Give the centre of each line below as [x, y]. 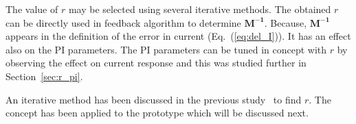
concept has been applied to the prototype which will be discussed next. [157, 113]
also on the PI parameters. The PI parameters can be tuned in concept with [166, 49]
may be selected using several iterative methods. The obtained [200, 9]
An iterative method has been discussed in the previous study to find [154, 99]
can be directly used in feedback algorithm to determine [123, 22]
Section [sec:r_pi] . [44, 76]
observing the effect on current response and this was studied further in [156, 63]
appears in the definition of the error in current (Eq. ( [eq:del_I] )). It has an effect [178, 36]
